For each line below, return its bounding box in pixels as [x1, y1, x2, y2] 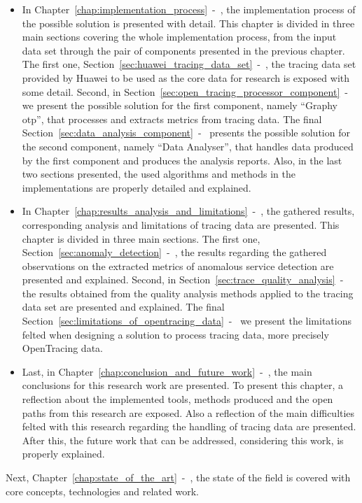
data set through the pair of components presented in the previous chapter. [22, 43, 345, 57]
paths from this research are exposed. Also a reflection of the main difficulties [22, 405, 355, 420]
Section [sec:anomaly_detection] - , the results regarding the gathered [22, 245, 327, 260]
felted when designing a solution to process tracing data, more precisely [22, 327, 329, 341]
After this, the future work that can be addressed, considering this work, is [22, 432, 344, 447]
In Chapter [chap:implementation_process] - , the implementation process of [22, 2, 356, 16]
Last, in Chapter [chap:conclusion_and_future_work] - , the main [22, 364, 312, 378]
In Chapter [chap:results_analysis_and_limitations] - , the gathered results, [22, 204, 355, 218]
